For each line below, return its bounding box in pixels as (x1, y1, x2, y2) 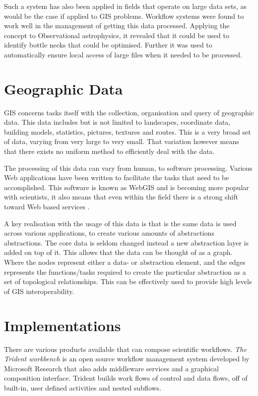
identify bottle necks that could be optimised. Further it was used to (4, 40, 212, 50)
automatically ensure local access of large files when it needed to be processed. (4, 49, 243, 59)
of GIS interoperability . (4, 286, 74, 296)
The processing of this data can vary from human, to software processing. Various (4, 162, 253, 173)
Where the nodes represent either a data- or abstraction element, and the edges (4, 257, 246, 267)
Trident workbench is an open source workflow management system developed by (4, 353, 250, 364)
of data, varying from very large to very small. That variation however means (4, 136, 239, 147)
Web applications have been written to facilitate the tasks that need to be (4, 172, 229, 183)
